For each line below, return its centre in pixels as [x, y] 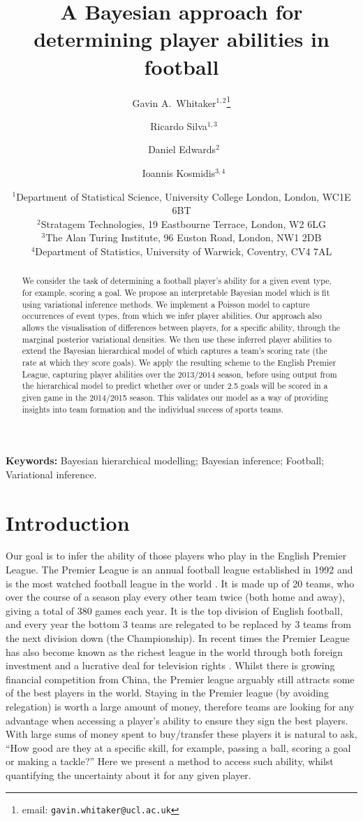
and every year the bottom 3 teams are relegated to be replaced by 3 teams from [178, 624]
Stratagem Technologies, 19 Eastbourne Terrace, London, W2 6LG [183, 223]
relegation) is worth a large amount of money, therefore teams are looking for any [180, 707]
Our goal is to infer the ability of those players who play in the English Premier [176, 556]
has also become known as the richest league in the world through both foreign [175, 651]
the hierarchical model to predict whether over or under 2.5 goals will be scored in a [175, 386]
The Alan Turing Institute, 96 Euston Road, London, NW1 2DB [184, 237]
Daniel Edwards [182, 149]
